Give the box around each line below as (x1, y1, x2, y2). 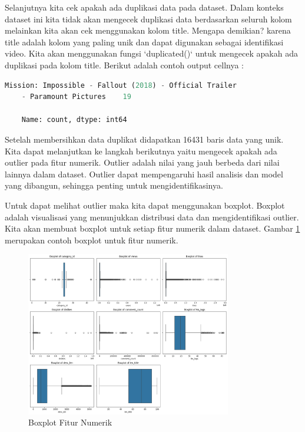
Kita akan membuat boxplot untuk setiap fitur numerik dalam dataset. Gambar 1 (5, 222, 300, 235)
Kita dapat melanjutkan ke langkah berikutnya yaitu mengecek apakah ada (5, 144, 277, 157)
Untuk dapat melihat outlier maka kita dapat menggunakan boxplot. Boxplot (5, 199, 285, 211)
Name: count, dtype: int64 (21, 116, 127, 124)
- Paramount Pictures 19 (21, 93, 131, 101)
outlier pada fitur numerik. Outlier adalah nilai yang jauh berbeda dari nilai (5, 156, 280, 169)
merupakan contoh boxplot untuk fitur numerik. (5, 233, 178, 246)
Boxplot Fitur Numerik (28, 416, 112, 428)
